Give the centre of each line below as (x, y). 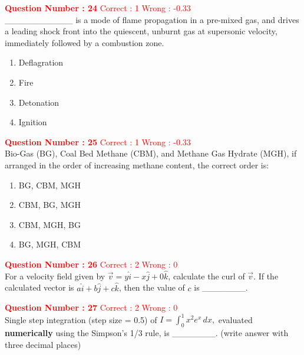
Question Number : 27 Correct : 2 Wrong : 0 (91, 307)
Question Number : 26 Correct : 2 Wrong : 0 (91, 264)
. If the (266, 276)
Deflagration (41, 62)
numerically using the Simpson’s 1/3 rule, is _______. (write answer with (147, 333)
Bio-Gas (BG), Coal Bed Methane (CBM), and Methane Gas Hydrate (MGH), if (151, 153)
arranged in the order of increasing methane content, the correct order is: (137, 165)
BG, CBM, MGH (49, 185)
